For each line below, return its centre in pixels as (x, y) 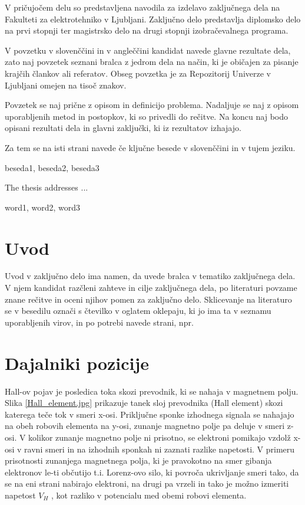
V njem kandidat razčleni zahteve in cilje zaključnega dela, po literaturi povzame (151, 288)
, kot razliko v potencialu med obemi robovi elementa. (149, 495)
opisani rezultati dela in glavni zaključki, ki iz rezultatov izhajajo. (123, 128)
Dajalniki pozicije (77, 363)
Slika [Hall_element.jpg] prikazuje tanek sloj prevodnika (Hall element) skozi (144, 403)
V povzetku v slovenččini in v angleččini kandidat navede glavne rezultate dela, (148, 50)
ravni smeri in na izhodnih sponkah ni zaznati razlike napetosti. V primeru (160, 449)
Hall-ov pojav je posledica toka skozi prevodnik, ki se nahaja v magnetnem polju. (152, 391)
